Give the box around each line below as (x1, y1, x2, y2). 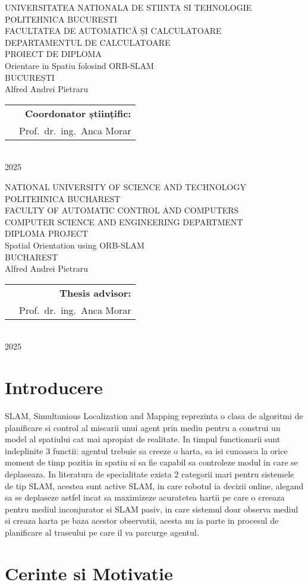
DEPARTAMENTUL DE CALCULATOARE (5, 36, 171, 48)
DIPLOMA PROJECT (5, 227, 89, 240)
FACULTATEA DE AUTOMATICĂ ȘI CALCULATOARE (5, 24, 222, 37)
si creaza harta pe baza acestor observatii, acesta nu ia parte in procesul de (5, 514, 279, 527)
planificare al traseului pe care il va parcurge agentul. (5, 526, 199, 538)
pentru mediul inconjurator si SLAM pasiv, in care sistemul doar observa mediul (5, 502, 298, 515)
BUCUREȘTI (5, 71, 55, 83)
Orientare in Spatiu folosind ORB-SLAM (5, 59, 154, 71)
